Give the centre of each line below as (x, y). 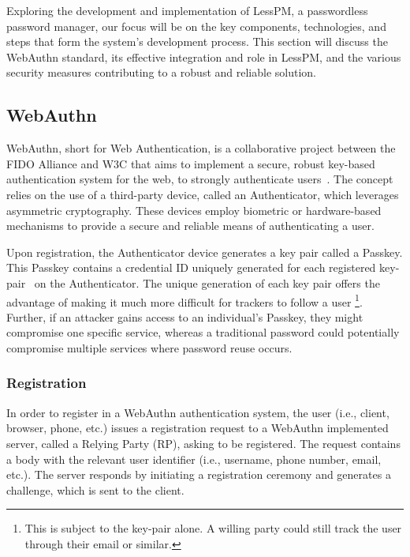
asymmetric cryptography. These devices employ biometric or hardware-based (194, 210)
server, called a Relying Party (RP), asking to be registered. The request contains (203, 443)
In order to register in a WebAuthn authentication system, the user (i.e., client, (198, 412)
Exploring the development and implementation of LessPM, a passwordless (187, 10)
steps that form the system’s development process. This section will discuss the (197, 41)
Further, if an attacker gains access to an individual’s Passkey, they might (185, 316)
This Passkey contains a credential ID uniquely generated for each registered (191, 267)
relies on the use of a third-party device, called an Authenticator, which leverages (203, 194)
